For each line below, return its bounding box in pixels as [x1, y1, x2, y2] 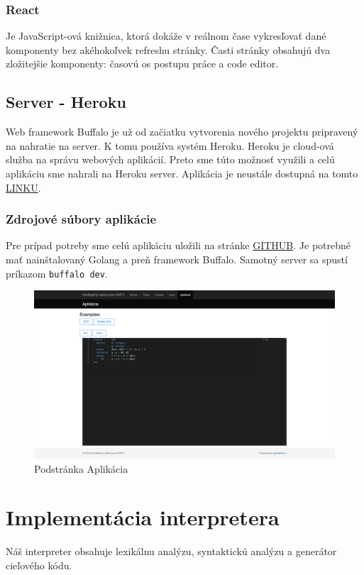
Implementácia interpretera [6, 503, 280, 532]
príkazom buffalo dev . [6, 265, 108, 280]
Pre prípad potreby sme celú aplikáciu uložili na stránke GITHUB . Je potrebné [6, 238, 351, 253]
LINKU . [6, 180, 41, 195]
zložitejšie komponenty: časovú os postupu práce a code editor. [6, 56, 279, 71]
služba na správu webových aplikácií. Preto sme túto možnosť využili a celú [6, 152, 335, 167]
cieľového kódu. [6, 557, 72, 572]
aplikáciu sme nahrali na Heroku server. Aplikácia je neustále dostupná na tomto [6, 165, 358, 180]
